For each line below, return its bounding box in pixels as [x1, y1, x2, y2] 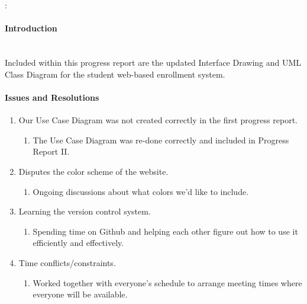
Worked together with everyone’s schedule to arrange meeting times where [33, 276, 302, 289]
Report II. [33, 145, 70, 158]
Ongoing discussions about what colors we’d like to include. [33, 185, 249, 197]
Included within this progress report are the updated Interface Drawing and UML [5, 56, 302, 69]
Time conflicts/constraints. [18, 256, 116, 268]
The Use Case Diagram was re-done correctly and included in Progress [33, 133, 289, 146]
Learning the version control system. [18, 205, 151, 217]
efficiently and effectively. [33, 236, 124, 249]
